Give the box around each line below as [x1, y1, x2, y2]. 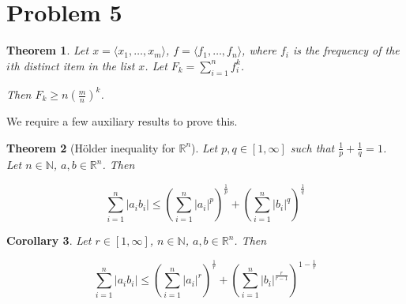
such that [290, 139, 335, 156]
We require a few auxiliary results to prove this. [6, 113, 238, 129]
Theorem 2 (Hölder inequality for [6, 139, 175, 156]
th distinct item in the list [9, 57, 135, 73]
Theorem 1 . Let [6, 42, 89, 58]
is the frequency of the [292, 42, 400, 58]
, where [242, 42, 276, 58]
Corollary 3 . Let [6, 232, 92, 249]
